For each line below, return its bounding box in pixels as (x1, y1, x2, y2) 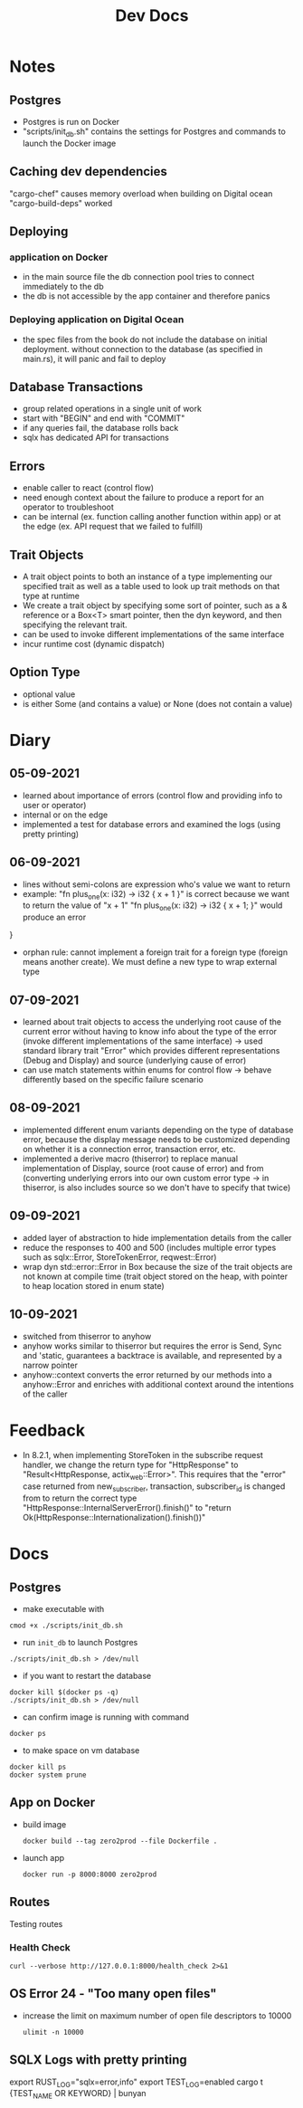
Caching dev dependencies (9, 164, 167, 179)
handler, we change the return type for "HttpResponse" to (22, 1459, 239, 1471)
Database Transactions (9, 379, 143, 395)
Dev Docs (115, 5, 189, 26)
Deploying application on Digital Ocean (9, 313, 185, 326)
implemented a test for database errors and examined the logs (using (22, 818, 281, 829)
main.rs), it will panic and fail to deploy (22, 353, 166, 364)
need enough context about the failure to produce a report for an (22, 492, 265, 503)
